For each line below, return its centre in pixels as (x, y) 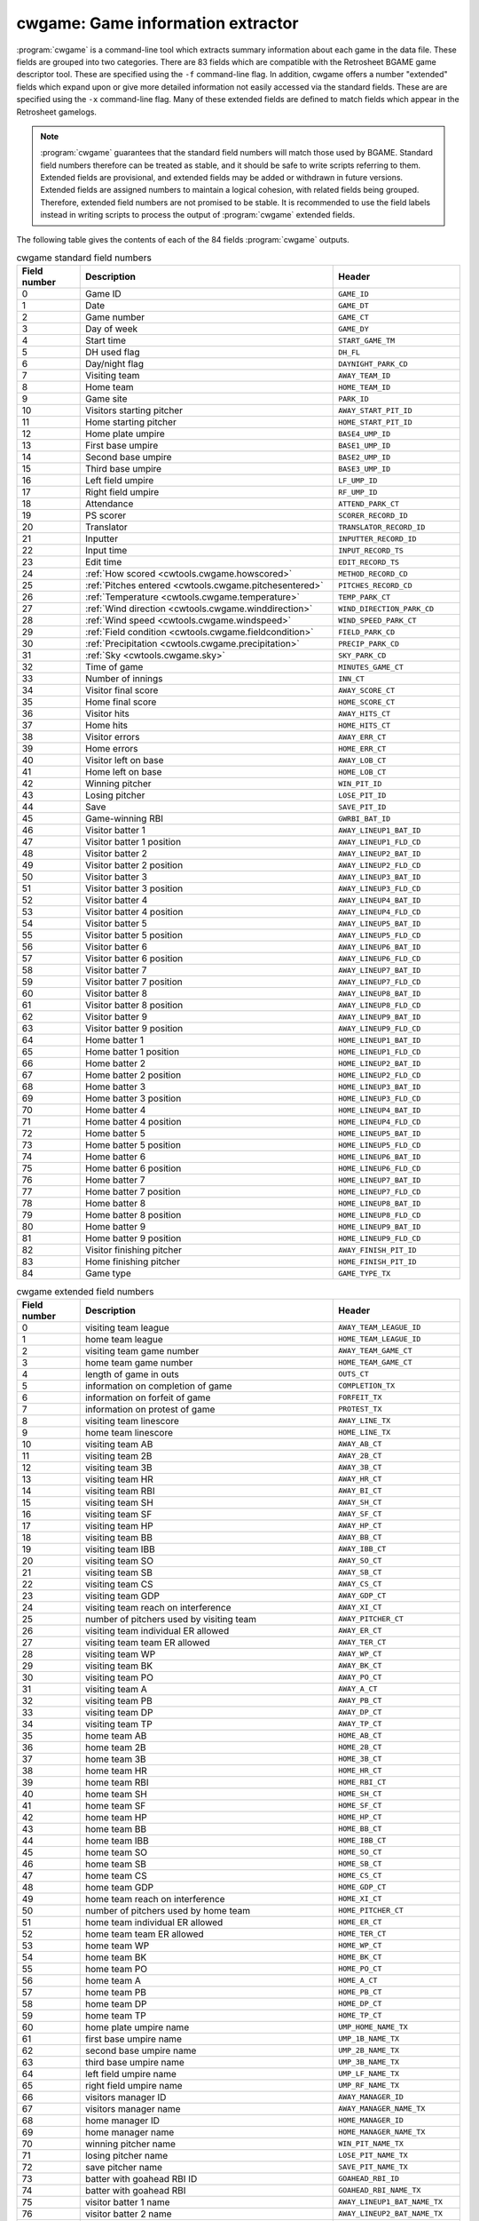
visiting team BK (119, 1666)
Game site (106, 399)
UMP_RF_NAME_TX (369, 2086)
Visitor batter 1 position (133, 842)
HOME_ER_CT (360, 1922)
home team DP (116, 2003)
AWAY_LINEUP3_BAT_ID (380, 876)
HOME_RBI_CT (362, 1783)
